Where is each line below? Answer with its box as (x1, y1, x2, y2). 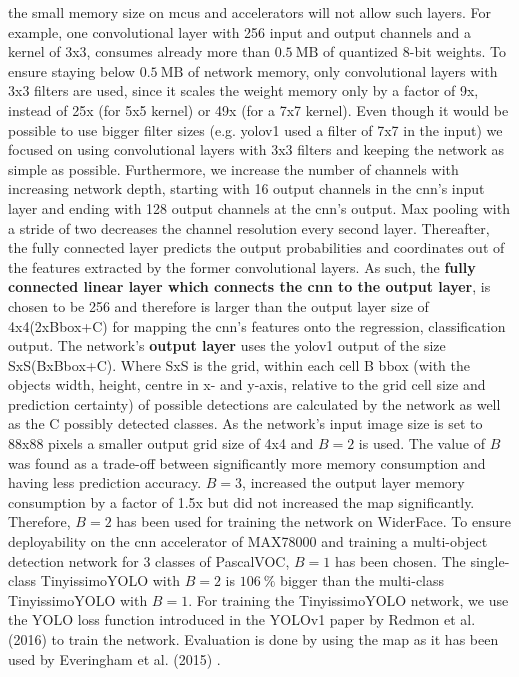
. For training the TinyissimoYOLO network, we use (188, 589, 509, 610)
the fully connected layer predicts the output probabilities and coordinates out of (8, 237, 505, 258)
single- (470, 550, 510, 571)
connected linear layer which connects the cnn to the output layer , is (8, 276, 491, 297)
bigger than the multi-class (280, 570, 445, 591)
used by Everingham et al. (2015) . (8, 648, 221, 669)
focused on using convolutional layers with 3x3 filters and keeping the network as (8, 139, 504, 160)
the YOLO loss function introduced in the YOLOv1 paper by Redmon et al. (8, 609, 476, 630)
